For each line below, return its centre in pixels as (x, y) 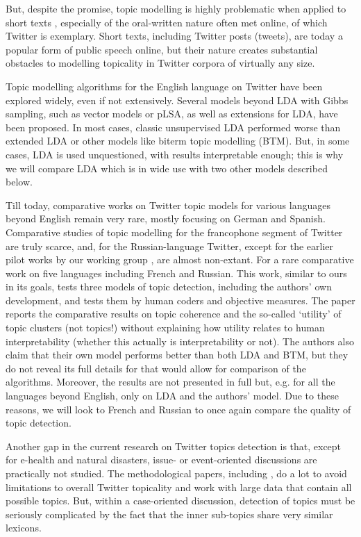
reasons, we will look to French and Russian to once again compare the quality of (178, 409)
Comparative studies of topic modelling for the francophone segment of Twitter (174, 232)
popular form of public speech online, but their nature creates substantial (162, 49)
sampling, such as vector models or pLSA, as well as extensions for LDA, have (172, 114)
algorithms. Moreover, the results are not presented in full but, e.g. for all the (170, 382)
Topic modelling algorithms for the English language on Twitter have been (164, 86)
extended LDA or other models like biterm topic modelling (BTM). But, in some (178, 141)
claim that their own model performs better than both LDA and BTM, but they (177, 355)
